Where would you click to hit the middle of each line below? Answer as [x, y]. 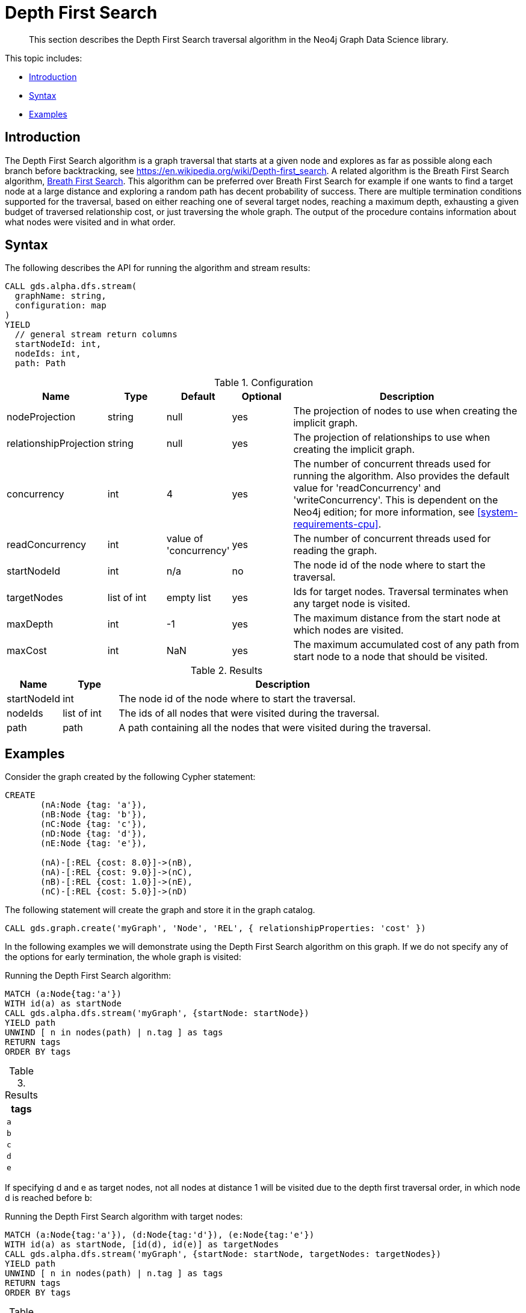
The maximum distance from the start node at [397, 618]
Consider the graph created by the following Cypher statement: [130, 777]
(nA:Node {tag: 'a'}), [94, 805]
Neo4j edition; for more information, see [384, 512]
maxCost [27, 651]
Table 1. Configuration [264, 383]
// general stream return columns [96, 335]
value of [185, 539]
